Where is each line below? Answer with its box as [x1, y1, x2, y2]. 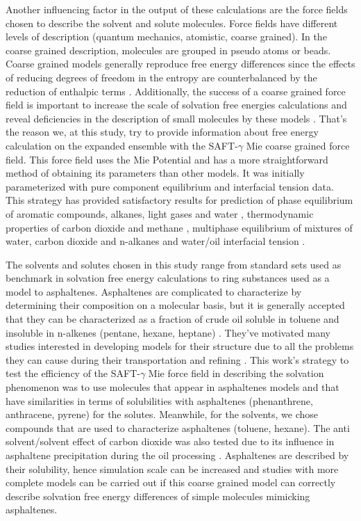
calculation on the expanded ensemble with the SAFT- [6, 138, 238, 152]
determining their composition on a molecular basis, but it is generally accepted [6, 298, 345, 312]
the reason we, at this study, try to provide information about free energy [6, 125, 319, 139]
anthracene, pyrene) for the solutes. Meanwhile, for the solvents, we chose [6, 407, 319, 422]
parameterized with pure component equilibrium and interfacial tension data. [6, 179, 334, 193]
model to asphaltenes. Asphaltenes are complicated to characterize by [6, 284, 302, 298]
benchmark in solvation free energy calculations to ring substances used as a [6, 271, 330, 285]
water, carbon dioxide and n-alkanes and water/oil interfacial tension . [6, 234, 305, 248]
